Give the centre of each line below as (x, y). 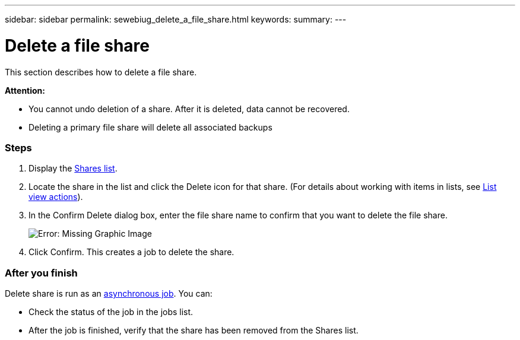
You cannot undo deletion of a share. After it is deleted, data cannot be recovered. (189, 109)
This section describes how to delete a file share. (101, 72)
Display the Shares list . (73, 169)
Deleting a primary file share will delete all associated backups (150, 127)
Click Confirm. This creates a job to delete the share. (131, 252)
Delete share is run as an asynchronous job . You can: (109, 293)
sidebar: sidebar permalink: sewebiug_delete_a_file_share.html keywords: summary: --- (176, 19)
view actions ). (56, 197)
